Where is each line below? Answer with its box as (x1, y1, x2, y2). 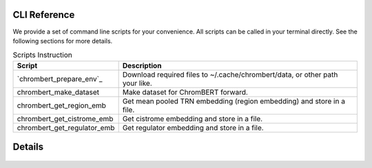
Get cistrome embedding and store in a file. (122, 114, 263, 123)
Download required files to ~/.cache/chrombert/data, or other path (122, 69, 338, 79)
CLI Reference (12, 9, 75, 21)
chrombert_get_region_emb (17, 100, 107, 110)
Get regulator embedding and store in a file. (122, 123, 265, 132)
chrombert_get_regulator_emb (17, 123, 115, 132)
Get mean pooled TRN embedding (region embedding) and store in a (122, 96, 346, 106)
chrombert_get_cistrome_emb (17, 114, 114, 123)
